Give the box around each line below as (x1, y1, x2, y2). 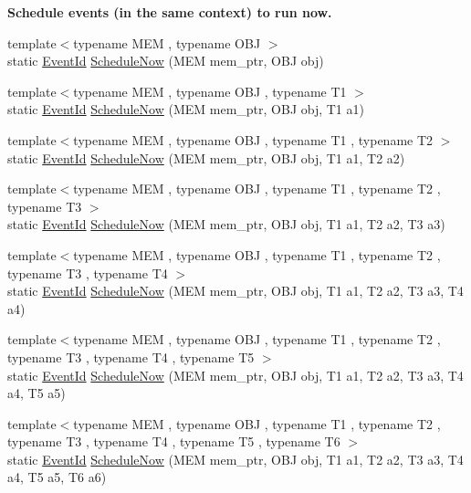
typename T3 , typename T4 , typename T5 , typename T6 (7, 432, 340, 451)
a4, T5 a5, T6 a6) (7, 467, 107, 487)
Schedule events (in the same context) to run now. (7, 3, 332, 21)
